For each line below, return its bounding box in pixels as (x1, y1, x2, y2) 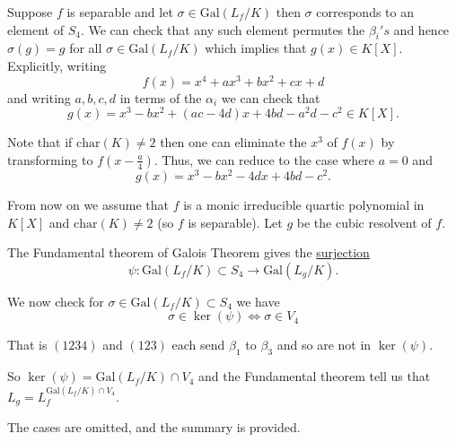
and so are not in (276, 335, 372, 354)
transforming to (7, 150, 93, 169)
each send (171, 335, 225, 354)
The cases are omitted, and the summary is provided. (7, 418, 301, 437)
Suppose (7, 3, 53, 21)
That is (7, 335, 48, 354)
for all (69, 39, 102, 57)
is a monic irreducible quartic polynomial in (183, 195, 425, 213)
